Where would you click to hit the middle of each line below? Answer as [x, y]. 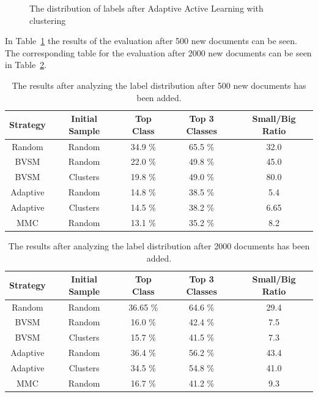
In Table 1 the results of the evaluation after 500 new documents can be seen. [151, 41]
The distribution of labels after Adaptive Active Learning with [146, 8]
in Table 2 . [26, 65]
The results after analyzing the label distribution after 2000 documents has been [159, 245]
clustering [48, 20]
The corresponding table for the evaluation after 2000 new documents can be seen [158, 52]
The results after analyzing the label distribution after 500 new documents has [159, 85]
